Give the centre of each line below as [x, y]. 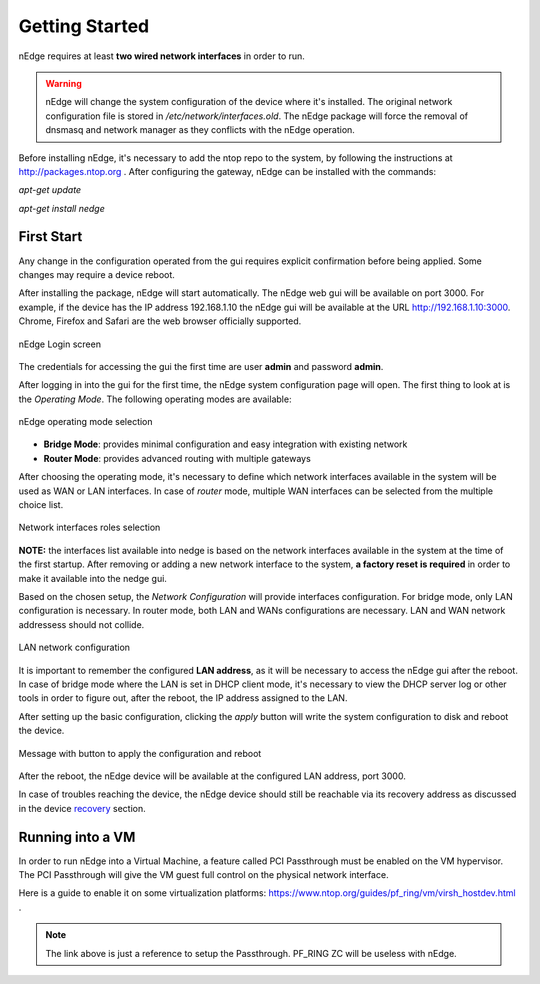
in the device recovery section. [82, 808]
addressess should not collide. [81, 624]
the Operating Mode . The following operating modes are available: [155, 399]
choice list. [41, 505]
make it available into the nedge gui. [92, 578]
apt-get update [50, 190]
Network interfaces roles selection [89, 527]
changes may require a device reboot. [96, 274]
